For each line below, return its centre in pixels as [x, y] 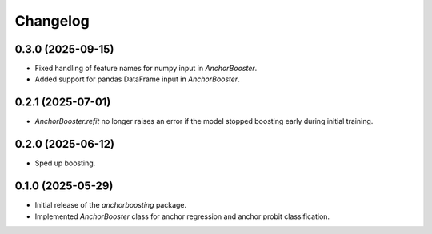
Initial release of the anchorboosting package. [111, 205]
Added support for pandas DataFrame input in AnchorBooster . [137, 79]
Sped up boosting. [65, 163]
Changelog [52, 21]
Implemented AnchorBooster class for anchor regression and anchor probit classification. [182, 216]
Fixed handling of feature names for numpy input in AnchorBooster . [146, 69]
